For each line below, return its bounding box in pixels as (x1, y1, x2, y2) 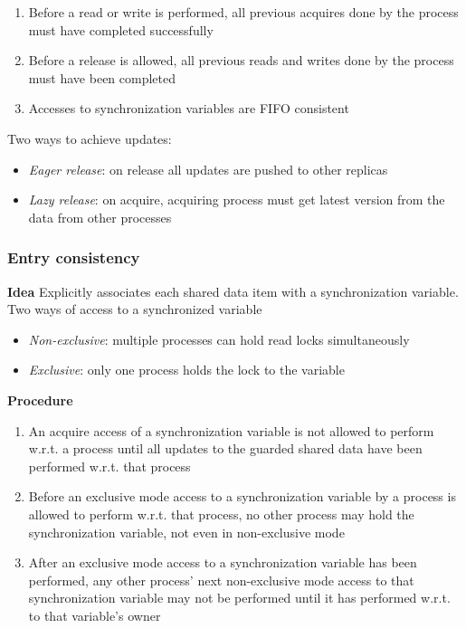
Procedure (7, 390, 73, 409)
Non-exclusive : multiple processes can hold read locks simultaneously (28, 329, 410, 348)
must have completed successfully (28, 20, 214, 39)
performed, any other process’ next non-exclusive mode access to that (28, 570, 414, 589)
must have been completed (28, 68, 176, 87)
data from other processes (28, 207, 172, 226)
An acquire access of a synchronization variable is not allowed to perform (28, 421, 434, 440)
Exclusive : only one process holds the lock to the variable (28, 360, 345, 379)
